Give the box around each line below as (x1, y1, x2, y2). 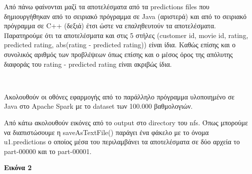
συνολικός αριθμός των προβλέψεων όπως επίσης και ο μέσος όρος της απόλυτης (4, 49, 233, 59)
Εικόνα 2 (4, 162, 32, 173)
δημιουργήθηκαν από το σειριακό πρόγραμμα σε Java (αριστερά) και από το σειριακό (4, 11, 247, 21)
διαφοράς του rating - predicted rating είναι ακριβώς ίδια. (4, 58, 172, 69)
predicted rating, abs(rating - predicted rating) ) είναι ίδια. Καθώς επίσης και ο (4, 39, 236, 50)
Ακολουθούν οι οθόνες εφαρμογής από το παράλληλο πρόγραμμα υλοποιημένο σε (4, 91, 235, 101)
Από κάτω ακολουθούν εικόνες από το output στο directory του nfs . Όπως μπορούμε (4, 117, 248, 127)
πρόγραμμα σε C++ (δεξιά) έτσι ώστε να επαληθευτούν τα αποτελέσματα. (4, 20, 216, 31)
